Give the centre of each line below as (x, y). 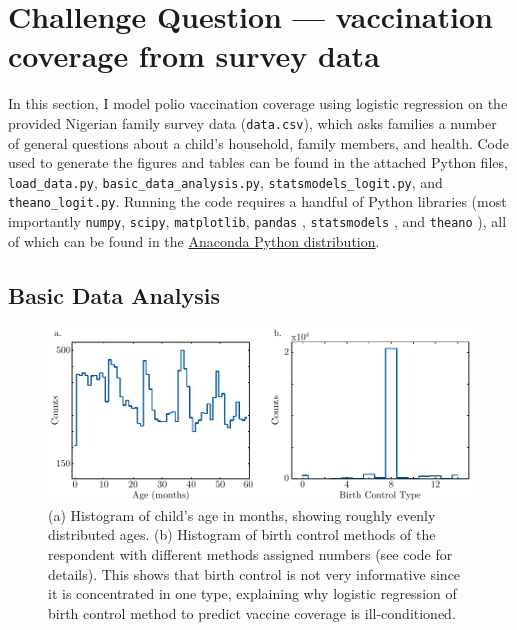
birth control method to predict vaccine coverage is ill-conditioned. (252, 612)
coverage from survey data (194, 55)
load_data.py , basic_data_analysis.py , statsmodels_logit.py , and (225, 181)
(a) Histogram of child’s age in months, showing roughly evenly (242, 514)
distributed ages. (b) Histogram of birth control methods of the (242, 534)
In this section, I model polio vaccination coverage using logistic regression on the (258, 103)
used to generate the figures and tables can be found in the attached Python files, (258, 162)
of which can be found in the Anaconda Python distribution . (194, 240)
